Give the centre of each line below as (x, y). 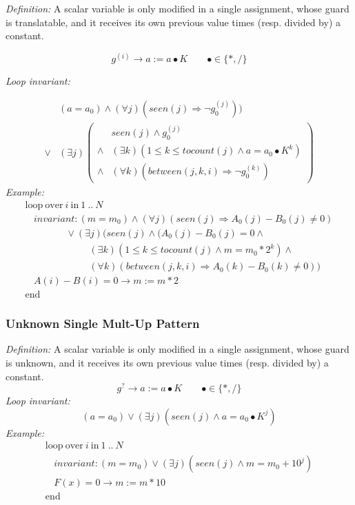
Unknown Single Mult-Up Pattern (103, 323)
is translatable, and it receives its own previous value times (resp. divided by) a (173, 22)
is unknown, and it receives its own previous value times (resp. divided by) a (167, 362)
